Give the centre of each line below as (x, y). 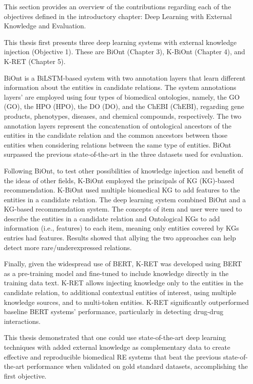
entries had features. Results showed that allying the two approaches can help (120, 238)
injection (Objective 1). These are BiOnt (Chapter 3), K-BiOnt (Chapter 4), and (125, 52)
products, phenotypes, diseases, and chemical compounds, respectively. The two (123, 116)
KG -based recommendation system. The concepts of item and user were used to (123, 209)
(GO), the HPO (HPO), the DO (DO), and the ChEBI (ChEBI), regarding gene (124, 106)
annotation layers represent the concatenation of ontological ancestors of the (118, 125)
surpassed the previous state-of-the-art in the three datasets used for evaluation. (124, 154)
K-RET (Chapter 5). (35, 61)
